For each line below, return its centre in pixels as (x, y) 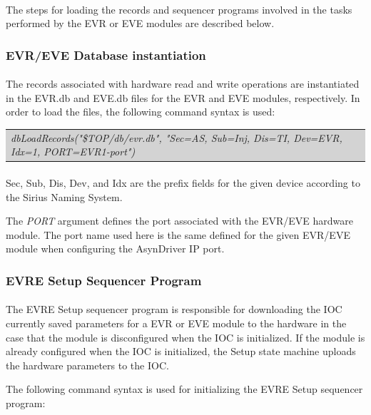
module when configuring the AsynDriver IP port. (115, 249)
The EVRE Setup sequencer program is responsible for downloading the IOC (174, 309)
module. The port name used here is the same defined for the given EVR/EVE (178, 234)
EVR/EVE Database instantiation (106, 55)
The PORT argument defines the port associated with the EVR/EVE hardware (180, 221)
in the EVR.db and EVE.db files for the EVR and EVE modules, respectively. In (183, 97)
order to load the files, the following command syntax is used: (141, 112)
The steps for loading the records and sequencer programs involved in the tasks (179, 9)
